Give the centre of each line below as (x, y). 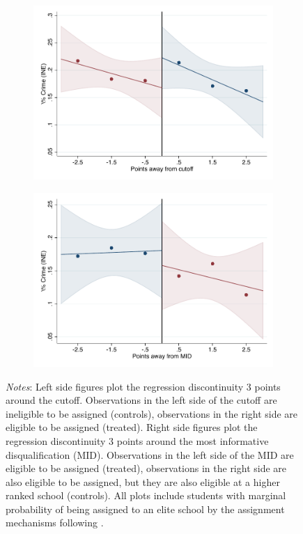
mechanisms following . (55, 523)
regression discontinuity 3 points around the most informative (137, 440)
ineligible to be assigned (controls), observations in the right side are (152, 413)
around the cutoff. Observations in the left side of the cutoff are (141, 400)
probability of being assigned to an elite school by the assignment (145, 509)
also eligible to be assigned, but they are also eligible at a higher (143, 481)
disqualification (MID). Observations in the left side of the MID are (150, 454)
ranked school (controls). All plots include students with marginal (146, 495)
